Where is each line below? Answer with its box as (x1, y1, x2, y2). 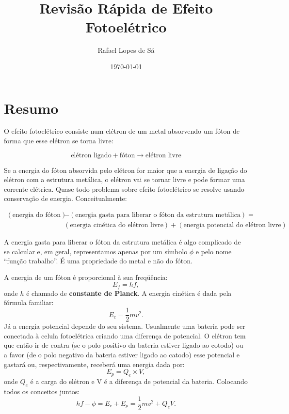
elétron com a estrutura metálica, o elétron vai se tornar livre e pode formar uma (4, 174, 245, 184)
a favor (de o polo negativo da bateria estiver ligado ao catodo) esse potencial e (4, 349, 240, 359)
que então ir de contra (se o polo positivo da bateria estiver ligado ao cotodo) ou (4, 340, 243, 350)
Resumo (4, 98, 59, 118)
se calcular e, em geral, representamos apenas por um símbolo (4, 246, 188, 256)
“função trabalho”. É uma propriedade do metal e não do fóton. (4, 256, 193, 266)
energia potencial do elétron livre (183, 222, 281, 229)
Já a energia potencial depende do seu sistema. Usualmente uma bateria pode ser (4, 321, 245, 331)
